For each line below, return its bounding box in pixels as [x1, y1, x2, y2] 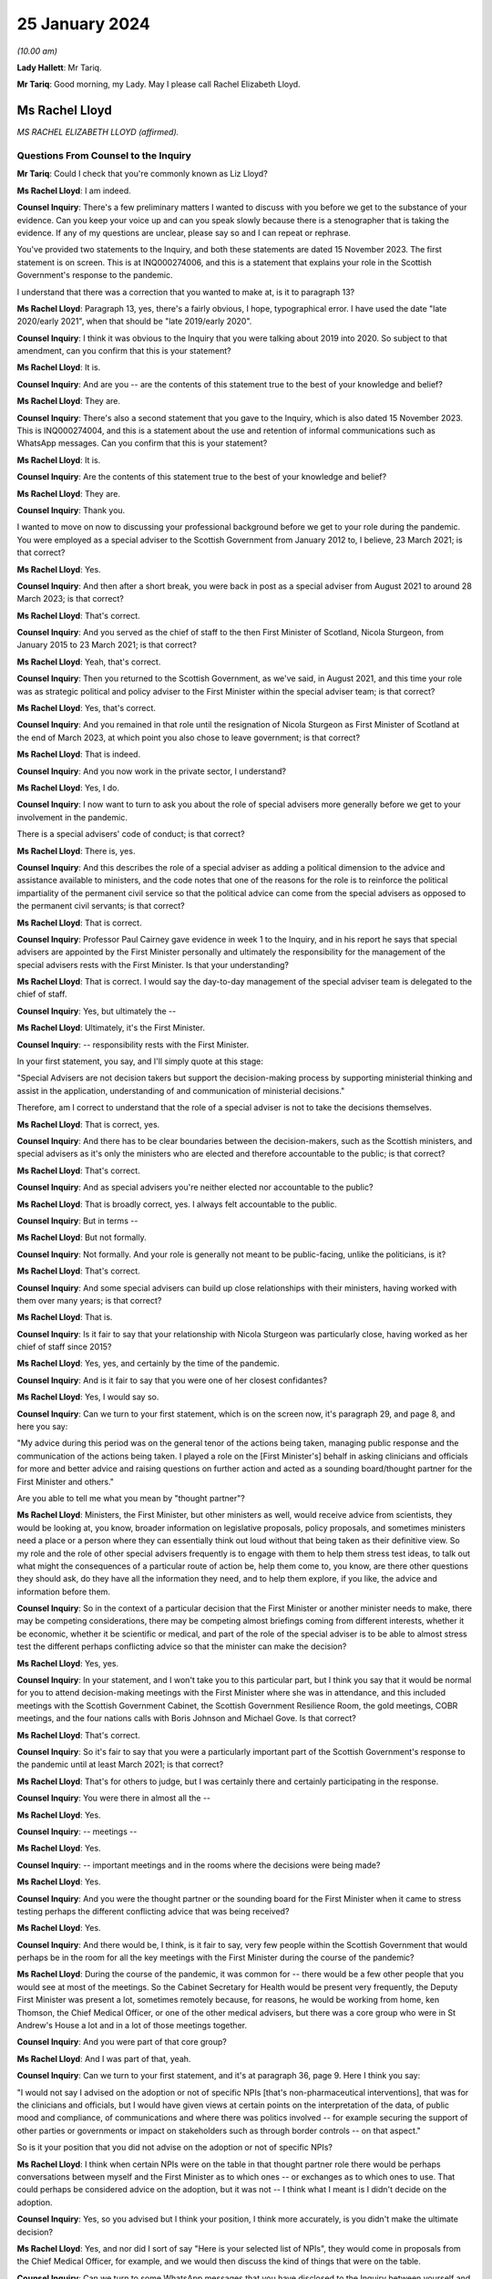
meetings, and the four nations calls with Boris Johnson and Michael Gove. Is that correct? [16, 1713, 357, 1724]
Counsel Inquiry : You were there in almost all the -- [16, 1792, 211, 1804]
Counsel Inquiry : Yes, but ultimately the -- [16, 1005, 177, 1016]
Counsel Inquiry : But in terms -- [16, 1215, 138, 1226]
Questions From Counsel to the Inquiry [16, 150, 191, 161]
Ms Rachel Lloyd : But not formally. [16, 1232, 147, 1243]
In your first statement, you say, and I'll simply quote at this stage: [16, 1056, 264, 1067]
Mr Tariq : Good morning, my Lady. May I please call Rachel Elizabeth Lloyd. [16, 78, 301, 90]
